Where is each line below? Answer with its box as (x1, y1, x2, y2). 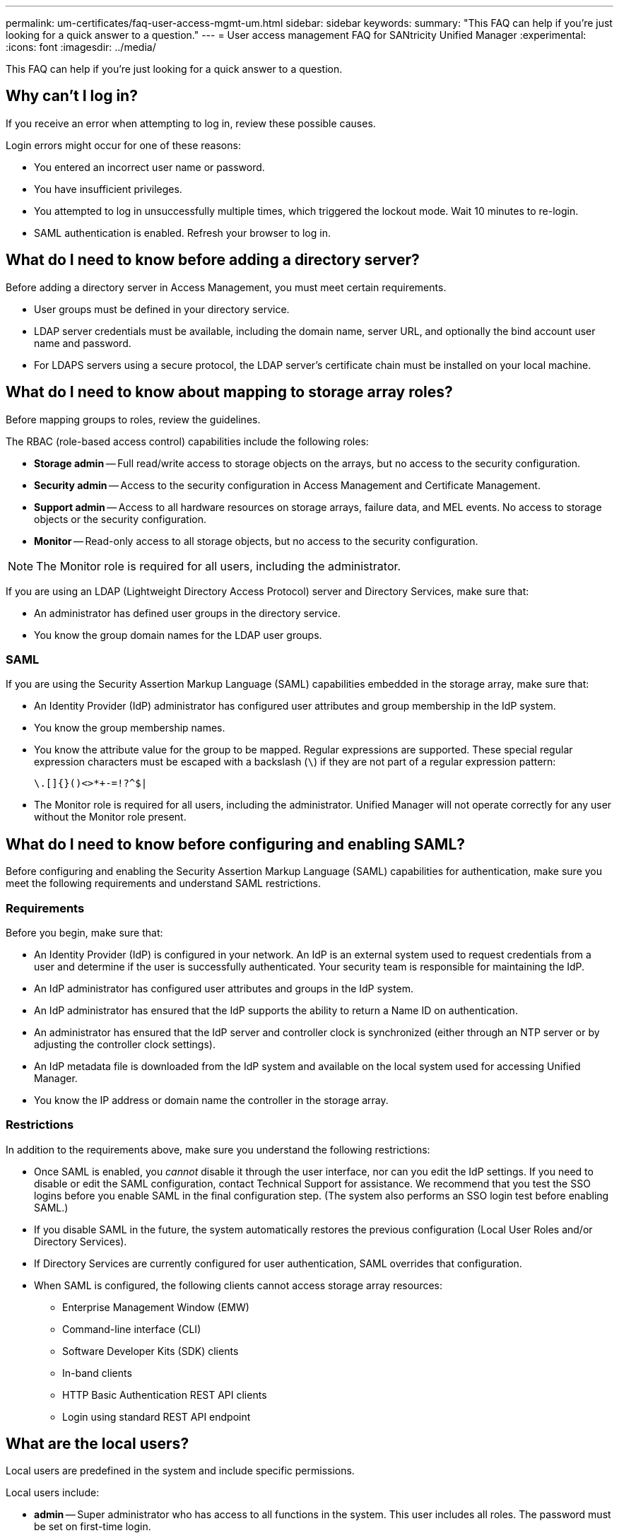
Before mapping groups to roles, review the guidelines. (6, 413, 261, 425)
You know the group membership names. (34, 722, 225, 734)
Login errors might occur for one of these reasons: (6, 139, 241, 151)
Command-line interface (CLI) (62, 1322, 201, 1335)
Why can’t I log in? (6, 87, 138, 105)
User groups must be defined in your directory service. (34, 303, 290, 315)
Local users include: (6, 1486, 100, 1499)
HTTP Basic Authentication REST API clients (62, 1388, 267, 1401)
